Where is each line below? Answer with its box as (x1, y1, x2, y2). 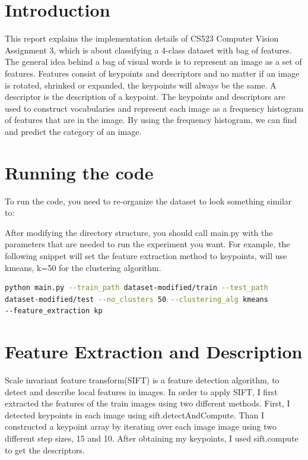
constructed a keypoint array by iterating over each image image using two (5, 420, 277, 433)
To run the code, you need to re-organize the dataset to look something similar (5, 194, 292, 207)
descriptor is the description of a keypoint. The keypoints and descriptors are (5, 90, 285, 103)
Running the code (5, 160, 154, 184)
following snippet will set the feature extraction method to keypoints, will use (5, 249, 287, 261)
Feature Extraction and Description (5, 339, 303, 364)
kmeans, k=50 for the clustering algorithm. (5, 261, 161, 273)
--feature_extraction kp (5, 307, 103, 316)
